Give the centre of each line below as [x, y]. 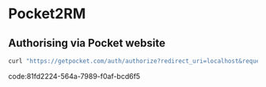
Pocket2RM [47, 14]
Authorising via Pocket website [87, 43]
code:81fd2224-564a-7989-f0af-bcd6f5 [74, 76]
